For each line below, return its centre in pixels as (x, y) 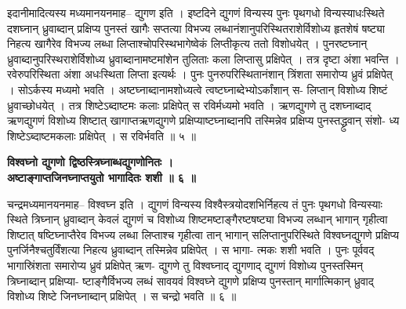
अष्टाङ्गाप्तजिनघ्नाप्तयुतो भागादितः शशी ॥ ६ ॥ (101, 177)
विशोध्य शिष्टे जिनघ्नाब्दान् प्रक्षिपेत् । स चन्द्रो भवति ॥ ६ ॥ (122, 296)
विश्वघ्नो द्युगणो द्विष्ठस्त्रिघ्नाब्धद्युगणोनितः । (90, 162)
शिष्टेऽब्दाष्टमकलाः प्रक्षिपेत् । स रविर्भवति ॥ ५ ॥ (101, 135)
